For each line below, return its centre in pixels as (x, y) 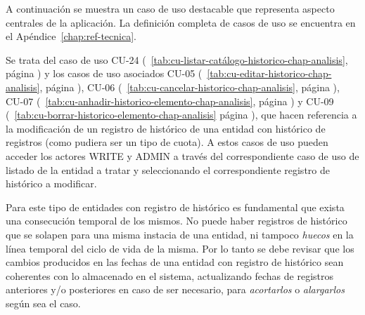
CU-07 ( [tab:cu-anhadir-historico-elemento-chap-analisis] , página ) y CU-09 (170, 101)
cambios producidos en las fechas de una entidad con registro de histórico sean (175, 262)
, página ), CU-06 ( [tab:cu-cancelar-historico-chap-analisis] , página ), (190, 87)
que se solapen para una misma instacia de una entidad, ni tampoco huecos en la (180, 234)
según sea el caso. (43, 303)
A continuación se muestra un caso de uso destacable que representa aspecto (170, 8)
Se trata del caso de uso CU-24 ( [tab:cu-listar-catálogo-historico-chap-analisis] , (177, 59)
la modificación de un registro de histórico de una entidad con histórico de (166, 128)
